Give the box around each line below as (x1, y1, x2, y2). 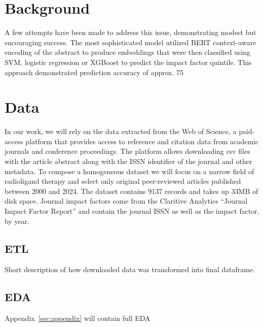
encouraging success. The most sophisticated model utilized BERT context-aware (5, 37, 256, 47)
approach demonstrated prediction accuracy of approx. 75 (5, 67, 184, 77)
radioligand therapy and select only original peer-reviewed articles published (5, 176, 241, 186)
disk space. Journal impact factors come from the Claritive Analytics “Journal (5, 195, 248, 206)
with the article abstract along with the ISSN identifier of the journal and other (5, 156, 252, 166)
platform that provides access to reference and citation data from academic (25, 136, 259, 146)
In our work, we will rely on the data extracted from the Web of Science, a (5, 126, 237, 137)
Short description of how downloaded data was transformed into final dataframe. (5, 264, 255, 275)
